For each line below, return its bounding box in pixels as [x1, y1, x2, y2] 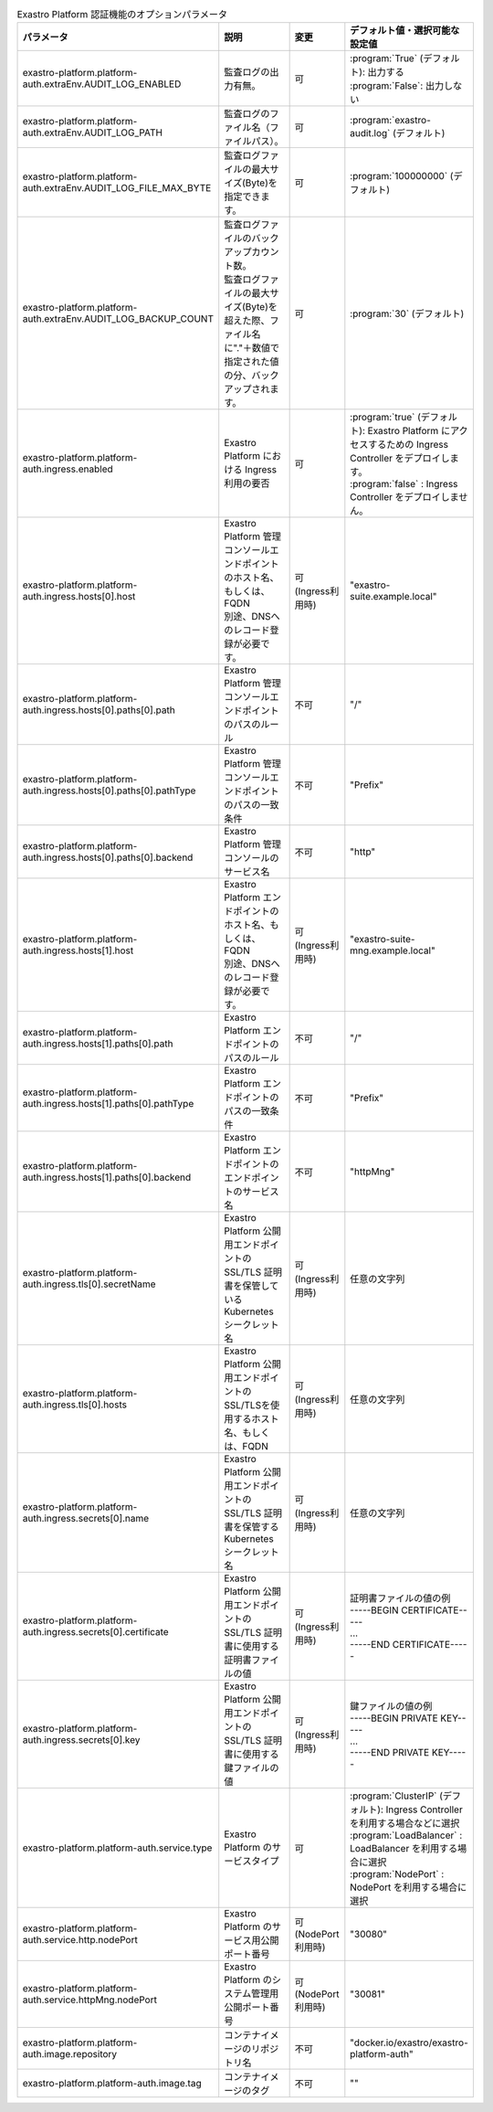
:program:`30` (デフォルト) [350, 307, 465, 320]
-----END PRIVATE [350, 1746, 430, 1759]
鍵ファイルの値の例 [350, 1700, 433, 1713]
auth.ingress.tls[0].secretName [22, 1278, 156, 1290]
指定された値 [224, 356, 279, 368]
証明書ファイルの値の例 [350, 1592, 451, 1605]
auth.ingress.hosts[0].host [22, 590, 136, 603]
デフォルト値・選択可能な [350, 24, 460, 37]
